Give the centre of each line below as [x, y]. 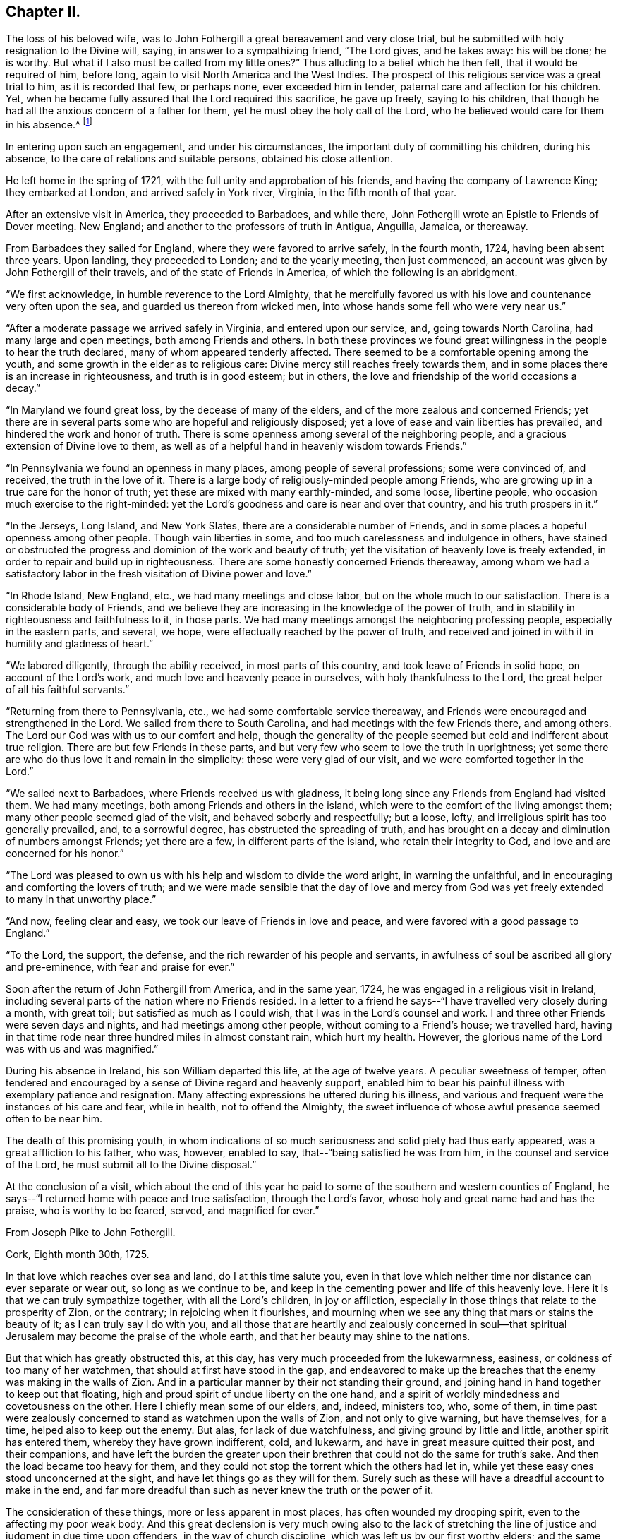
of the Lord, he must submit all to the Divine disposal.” [131, 1165]
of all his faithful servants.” [68, 690]
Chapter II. [43, 12]
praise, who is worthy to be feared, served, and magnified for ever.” [163, 1211]
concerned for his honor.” [65, 854]
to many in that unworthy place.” [81, 899]
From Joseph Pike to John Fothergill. [91, 1233]
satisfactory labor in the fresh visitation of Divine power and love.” [159, 574]
